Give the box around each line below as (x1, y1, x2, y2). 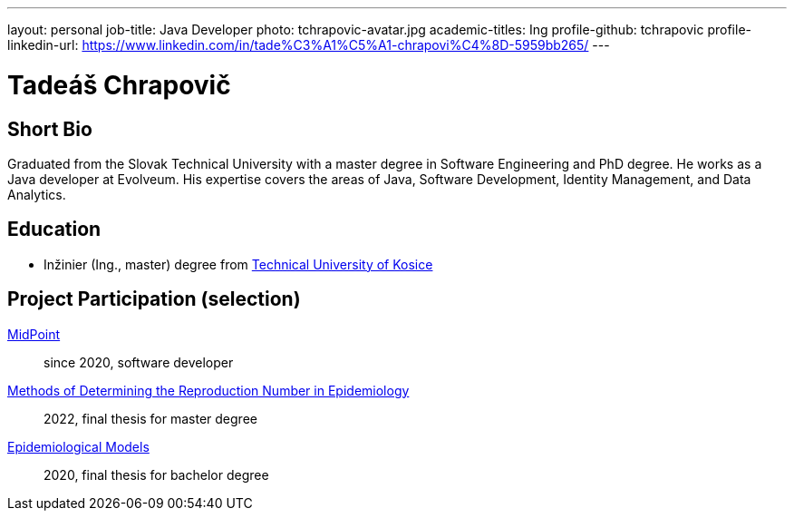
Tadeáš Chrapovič (7, 69, 231, 101)
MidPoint (7, 326, 61, 342)
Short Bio (7, 117, 92, 141)
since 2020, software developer (44, 354, 234, 370)
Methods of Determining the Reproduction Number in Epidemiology (7, 382, 410, 398)
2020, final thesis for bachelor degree (44, 466, 269, 483)
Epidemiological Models (7, 438, 150, 454)
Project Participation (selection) (7, 288, 301, 311)
